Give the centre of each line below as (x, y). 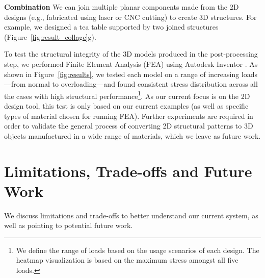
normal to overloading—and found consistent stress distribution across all (143, 84)
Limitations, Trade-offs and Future (128, 171)
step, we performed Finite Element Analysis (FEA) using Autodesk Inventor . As (131, 64)
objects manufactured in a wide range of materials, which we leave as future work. (132, 135)
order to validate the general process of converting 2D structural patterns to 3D (129, 126)
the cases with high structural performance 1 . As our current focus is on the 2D (127, 95)
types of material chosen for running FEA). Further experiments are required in (129, 116)
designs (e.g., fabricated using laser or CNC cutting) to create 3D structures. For (130, 17)
